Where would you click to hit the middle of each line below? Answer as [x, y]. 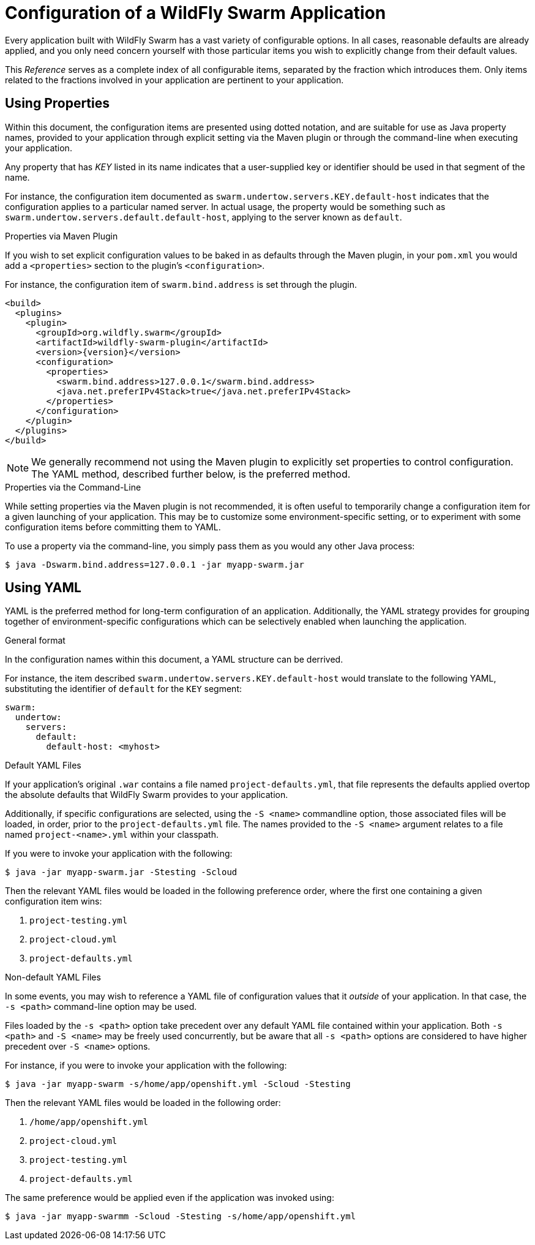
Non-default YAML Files [53, 977]
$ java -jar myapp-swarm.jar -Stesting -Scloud [121, 872]
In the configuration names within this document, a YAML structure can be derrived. [174, 660]
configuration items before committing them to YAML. [113, 527]
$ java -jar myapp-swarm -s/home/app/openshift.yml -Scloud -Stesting [178, 1084]
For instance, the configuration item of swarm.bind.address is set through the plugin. [181, 284]
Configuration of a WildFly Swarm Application [196, 13]
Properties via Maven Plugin [62, 236]
